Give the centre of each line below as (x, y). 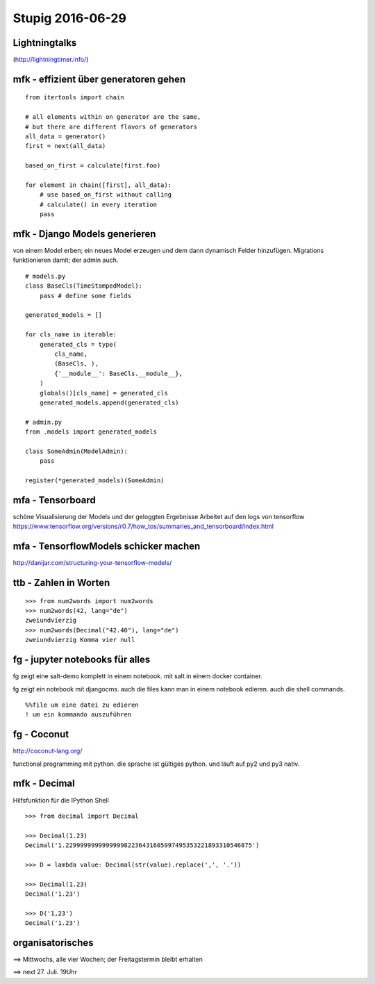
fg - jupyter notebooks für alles (82, 660)
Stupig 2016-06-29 (69, 18)
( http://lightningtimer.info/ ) (51, 60)
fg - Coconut (41, 734)
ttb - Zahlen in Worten (61, 583)
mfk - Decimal (44, 784)
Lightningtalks (45, 43)
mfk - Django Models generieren (84, 234)
